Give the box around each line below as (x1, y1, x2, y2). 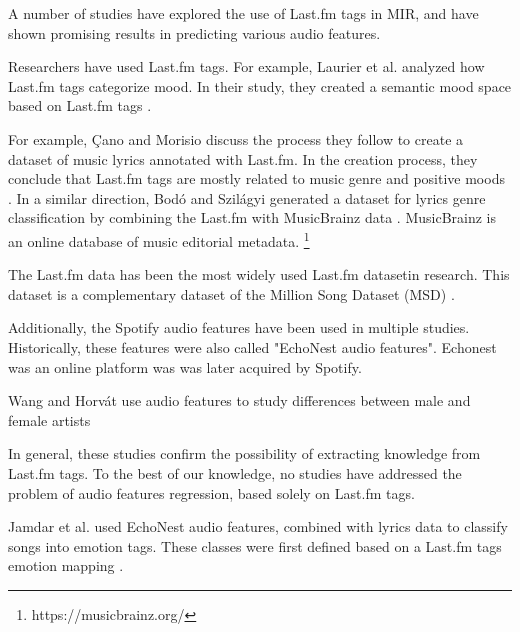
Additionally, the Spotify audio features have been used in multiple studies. (8, 317, 470, 338)
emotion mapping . (8, 555, 124, 576)
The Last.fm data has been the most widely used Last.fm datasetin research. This (8, 264, 510, 285)
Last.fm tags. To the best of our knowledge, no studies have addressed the (8, 462, 462, 483)
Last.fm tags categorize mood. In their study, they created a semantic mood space (8, 75, 512, 96)
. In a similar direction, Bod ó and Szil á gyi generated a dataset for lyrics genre (8, 187, 486, 208)
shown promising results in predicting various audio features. (8, 22, 381, 43)
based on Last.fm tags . (8, 95, 152, 116)
